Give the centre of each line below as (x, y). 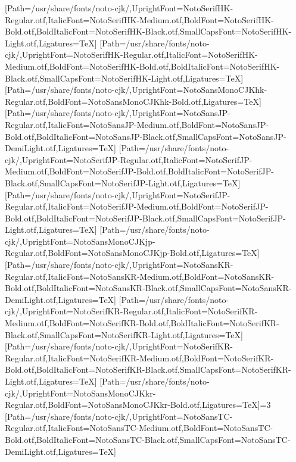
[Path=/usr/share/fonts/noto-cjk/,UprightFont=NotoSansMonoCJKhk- (136, 90)
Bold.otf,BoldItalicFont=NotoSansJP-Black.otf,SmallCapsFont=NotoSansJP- (146, 136)
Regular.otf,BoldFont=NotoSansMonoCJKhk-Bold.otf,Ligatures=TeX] (133, 101)
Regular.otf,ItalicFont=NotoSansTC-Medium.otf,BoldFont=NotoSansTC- (139, 428)
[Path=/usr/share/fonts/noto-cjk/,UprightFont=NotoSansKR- (119, 265)
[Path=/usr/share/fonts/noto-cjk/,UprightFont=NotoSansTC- (119, 416)
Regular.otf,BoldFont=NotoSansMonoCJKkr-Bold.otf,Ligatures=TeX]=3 (138, 405)
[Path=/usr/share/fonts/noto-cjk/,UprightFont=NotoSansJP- (118, 113)
